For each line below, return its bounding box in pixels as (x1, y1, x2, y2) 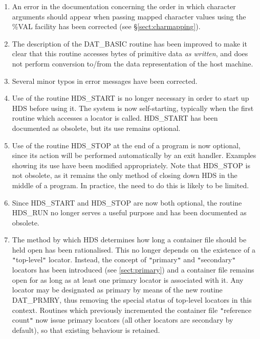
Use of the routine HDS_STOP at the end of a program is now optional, (12, 140, 241, 150)
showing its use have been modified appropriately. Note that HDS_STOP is (12, 160, 250, 170)
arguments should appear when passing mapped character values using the (12, 11, 246, 21)
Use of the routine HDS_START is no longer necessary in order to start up (12, 93, 249, 103)
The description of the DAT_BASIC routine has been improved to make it (12, 38, 247, 49)
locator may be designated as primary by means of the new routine (12, 284, 223, 295)
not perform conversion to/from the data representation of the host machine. (12, 58, 253, 69)
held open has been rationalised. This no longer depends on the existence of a (12, 244, 256, 255)
